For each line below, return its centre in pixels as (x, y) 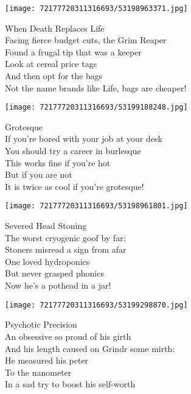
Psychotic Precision (41, 324)
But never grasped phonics (54, 273)
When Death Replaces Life (55, 28)
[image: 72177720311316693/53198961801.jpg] (96, 206)
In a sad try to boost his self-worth (70, 384)
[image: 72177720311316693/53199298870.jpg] (96, 305)
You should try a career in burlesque (73, 151)
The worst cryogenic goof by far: (65, 237)
